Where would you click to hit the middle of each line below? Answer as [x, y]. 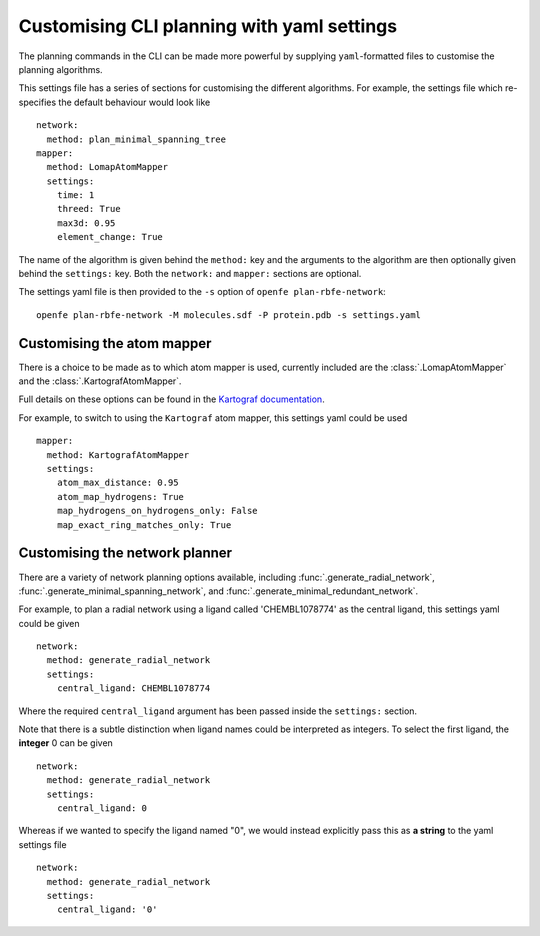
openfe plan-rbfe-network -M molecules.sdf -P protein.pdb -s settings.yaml [229, 314]
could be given [49, 623]
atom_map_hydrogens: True [120, 496]
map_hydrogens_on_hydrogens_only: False [157, 511]
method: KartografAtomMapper [118, 454]
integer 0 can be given [66, 743]
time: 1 [75, 195]
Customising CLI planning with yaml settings [208, 26]
